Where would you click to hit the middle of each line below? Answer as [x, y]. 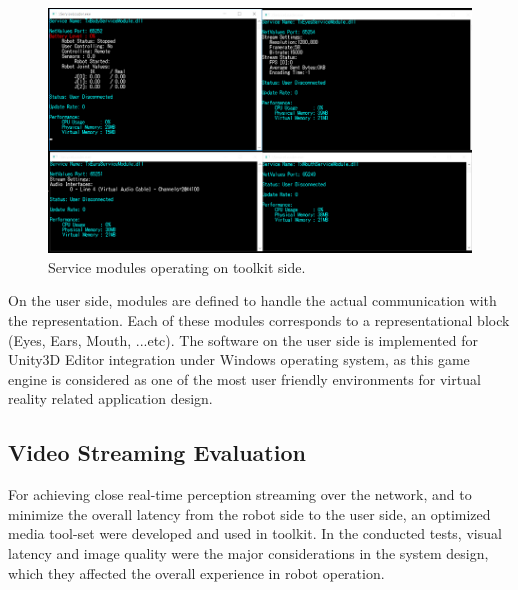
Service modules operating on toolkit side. [177, 266]
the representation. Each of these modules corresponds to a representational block [259, 319]
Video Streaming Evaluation [157, 452]
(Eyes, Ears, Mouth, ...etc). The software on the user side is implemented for [243, 339]
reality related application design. [110, 398]
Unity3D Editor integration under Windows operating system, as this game [239, 359]
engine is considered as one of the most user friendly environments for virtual [244, 378]
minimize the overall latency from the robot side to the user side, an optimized [249, 513]
